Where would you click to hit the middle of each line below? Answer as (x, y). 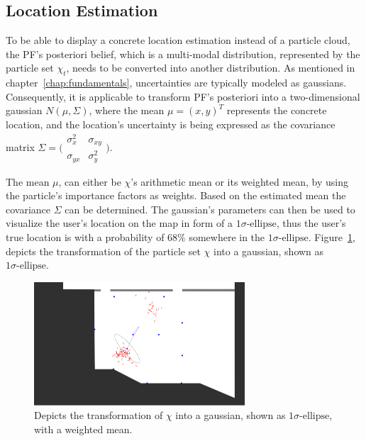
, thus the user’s (311, 223)
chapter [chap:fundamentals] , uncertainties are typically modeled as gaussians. (176, 83)
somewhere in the (227, 237)
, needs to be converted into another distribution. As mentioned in (211, 68)
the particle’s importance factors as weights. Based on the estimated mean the (176, 195)
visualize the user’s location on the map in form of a (119, 223)
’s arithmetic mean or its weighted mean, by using (240, 181)
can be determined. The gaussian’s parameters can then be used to (210, 209)
